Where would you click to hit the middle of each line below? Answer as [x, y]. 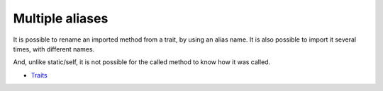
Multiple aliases [61, 18]
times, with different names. [54, 49]
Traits [39, 75]
